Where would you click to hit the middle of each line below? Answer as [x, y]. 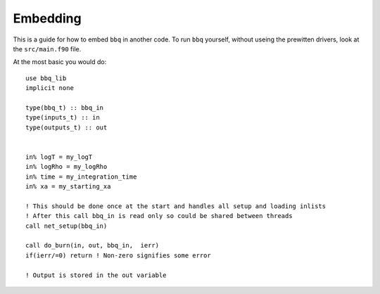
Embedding [47, 18]
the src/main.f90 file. [47, 49]
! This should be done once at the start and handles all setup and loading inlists [176, 206]
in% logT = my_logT [59, 157]
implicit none [50, 88]
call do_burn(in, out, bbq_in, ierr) [93, 245]
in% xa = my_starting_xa [68, 187]
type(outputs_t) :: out [66, 127]
